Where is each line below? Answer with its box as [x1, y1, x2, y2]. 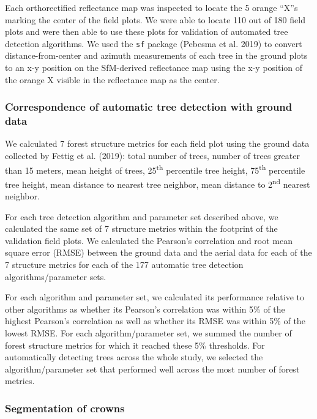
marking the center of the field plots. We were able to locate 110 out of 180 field [5, 13, 305, 26]
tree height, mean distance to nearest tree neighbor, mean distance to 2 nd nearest [5, 176, 310, 190]
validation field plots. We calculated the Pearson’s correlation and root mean [5, 234, 293, 247]
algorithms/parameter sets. [5, 270, 106, 283]
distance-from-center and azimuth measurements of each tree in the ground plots [5, 49, 308, 62]
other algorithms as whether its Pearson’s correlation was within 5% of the [5, 302, 285, 315]
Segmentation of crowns [5, 400, 125, 415]
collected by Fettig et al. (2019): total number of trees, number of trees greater [5, 149, 300, 161]
